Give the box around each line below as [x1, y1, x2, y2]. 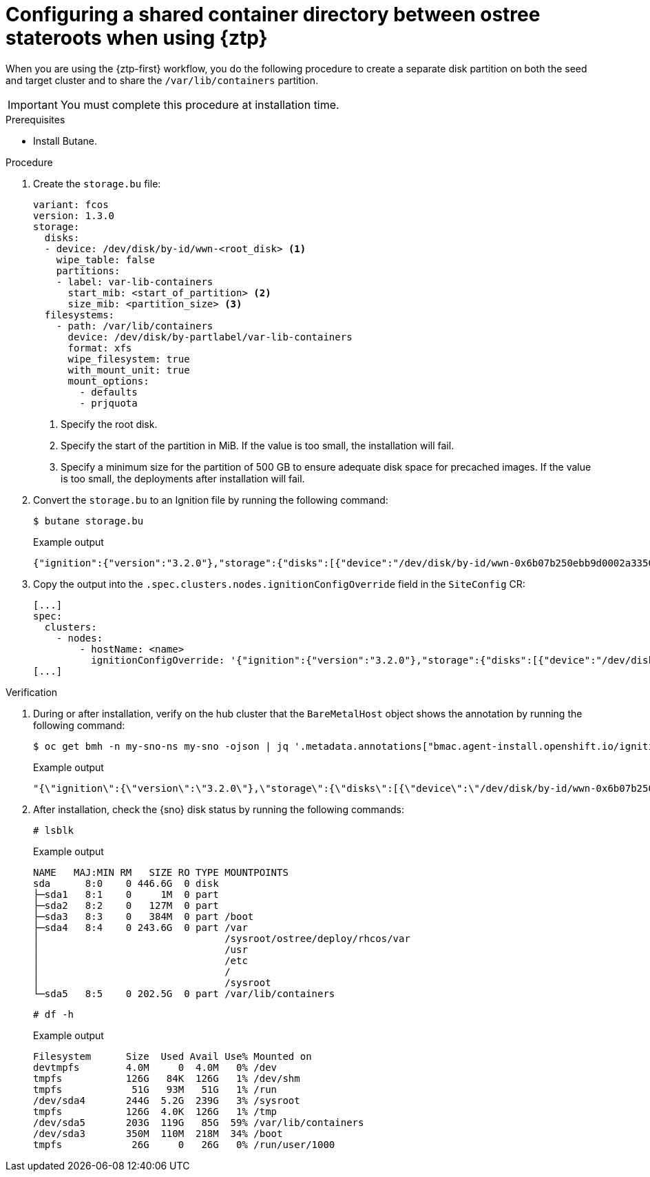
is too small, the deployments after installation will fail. [61, 472, 305, 484]
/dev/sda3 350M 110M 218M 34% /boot [33, 1127, 283, 1139]
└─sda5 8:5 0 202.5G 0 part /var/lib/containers [33, 987, 335, 999]
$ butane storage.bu [33, 515, 144, 526]
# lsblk [33, 824, 74, 836]
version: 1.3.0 [33, 209, 115, 221]
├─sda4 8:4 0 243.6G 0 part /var [33, 921, 248, 933]
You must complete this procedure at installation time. [60, 97, 339, 112]
